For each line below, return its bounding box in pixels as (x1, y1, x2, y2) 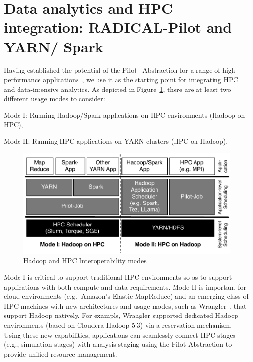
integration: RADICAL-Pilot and (4, 17, 232, 37)
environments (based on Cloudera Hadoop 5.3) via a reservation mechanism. (4, 320, 232, 330)
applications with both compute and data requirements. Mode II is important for (4, 281, 247, 292)
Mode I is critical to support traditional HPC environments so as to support (4, 272, 232, 282)
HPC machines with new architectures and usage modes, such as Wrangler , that (4, 300, 247, 311)
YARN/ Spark (4, 36, 103, 56)
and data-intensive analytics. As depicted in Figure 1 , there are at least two (4, 84, 231, 94)
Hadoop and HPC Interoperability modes (23, 255, 147, 266)
